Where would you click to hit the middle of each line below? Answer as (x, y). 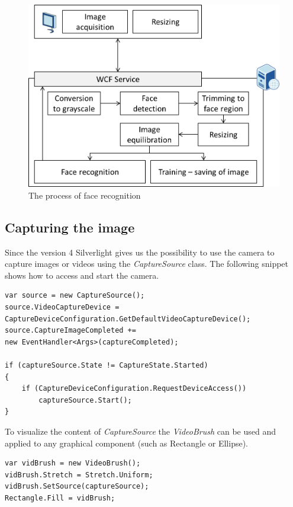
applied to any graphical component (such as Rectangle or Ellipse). (126, 443)
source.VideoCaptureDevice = (62, 307)
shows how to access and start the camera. (82, 275)
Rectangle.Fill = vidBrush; (60, 498)
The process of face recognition (85, 195)
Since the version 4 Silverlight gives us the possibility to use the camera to (140, 252)
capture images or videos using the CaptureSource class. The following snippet (147, 264)
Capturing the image (70, 227)
